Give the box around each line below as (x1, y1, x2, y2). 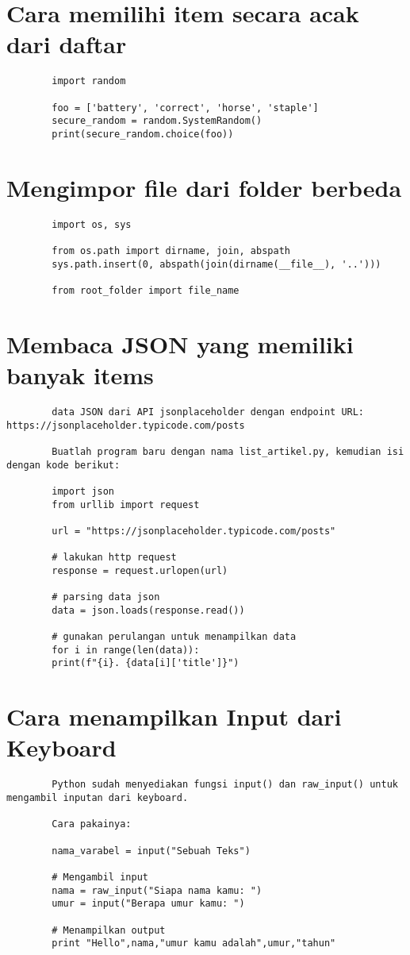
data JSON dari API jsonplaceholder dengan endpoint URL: (52, 406, 365, 418)
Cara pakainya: (52, 818, 132, 830)
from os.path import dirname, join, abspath (52, 245, 290, 257)
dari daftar (6, 28, 127, 60)
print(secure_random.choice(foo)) (52, 128, 234, 140)
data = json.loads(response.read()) (52, 604, 245, 616)
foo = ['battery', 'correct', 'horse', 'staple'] (52, 102, 319, 114)
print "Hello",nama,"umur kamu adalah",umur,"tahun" (52, 938, 336, 949)
